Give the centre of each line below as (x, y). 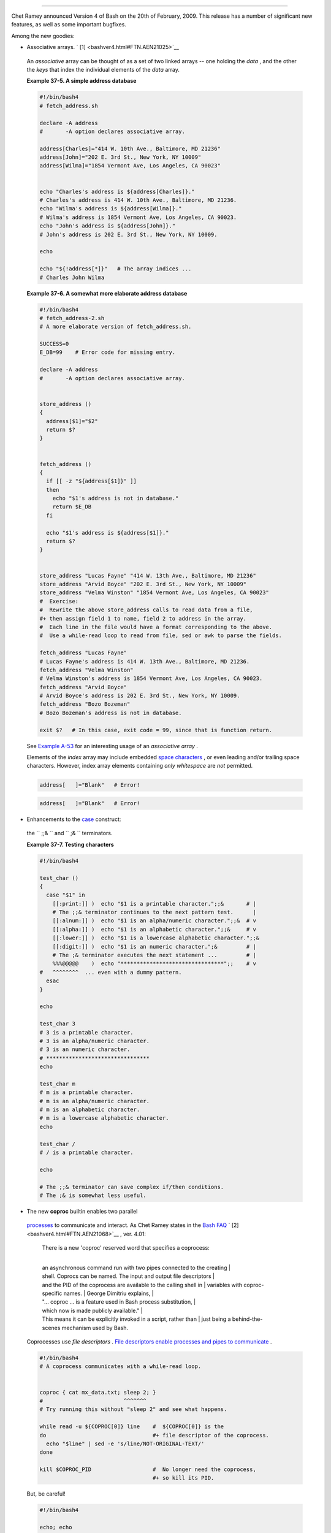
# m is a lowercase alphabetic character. (104, 1118)
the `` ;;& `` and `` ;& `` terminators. (70, 833)
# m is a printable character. (87, 1092)
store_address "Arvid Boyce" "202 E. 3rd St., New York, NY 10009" (143, 584)
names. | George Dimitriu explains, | (108, 1293)
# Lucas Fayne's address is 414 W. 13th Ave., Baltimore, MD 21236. (145, 661)
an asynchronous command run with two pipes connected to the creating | (136, 1267)
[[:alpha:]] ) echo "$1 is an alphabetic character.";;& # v (154, 929)
